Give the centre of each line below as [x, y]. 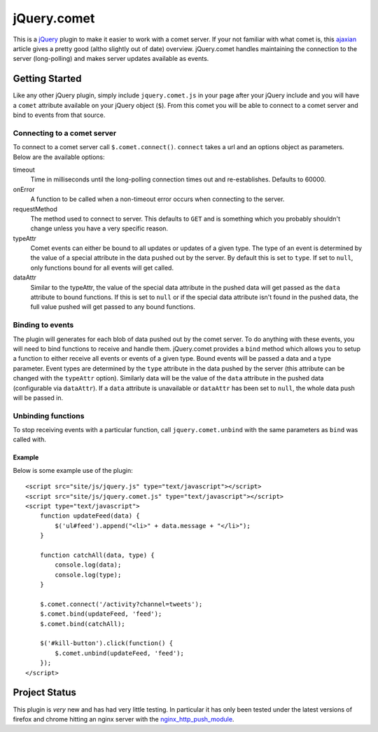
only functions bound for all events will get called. [102, 268]
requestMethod [35, 209]
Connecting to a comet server [65, 133]
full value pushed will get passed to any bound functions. [113, 307]
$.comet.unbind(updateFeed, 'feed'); [120, 653]
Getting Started [47, 79]
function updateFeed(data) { [90, 516]
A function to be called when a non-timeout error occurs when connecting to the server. [157, 199]
